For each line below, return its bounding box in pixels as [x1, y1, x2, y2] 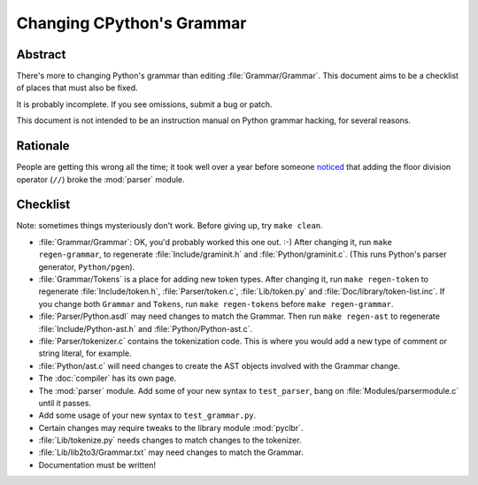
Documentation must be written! [38, 459, 157, 470]
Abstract [16, 47, 66, 62]
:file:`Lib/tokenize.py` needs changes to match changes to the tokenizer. [38, 435, 302, 446]
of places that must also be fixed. [16, 82, 138, 93]
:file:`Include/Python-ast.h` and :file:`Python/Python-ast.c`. [38, 323, 253, 334]
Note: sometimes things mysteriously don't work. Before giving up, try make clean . [16, 220, 323, 231]
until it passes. [38, 397, 92, 408]
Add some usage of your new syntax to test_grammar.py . [38, 410, 257, 420]
